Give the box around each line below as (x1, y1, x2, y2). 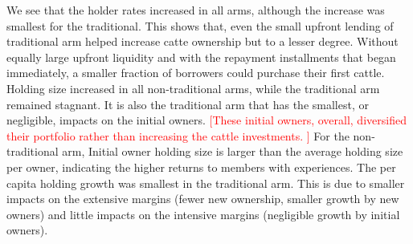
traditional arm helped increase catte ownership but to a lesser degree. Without (6, 33, 399, 50)
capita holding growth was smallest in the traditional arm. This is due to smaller (6, 174, 405, 191)
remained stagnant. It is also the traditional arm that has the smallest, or (6, 96, 369, 112)
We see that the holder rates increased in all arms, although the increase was (6, 2, 385, 18)
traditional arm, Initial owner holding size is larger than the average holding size (6, 143, 403, 160)
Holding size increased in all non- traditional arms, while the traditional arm (6, 79, 380, 96)
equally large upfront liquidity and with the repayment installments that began (6, 48, 396, 65)
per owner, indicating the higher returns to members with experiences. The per (6, 158, 396, 175)
